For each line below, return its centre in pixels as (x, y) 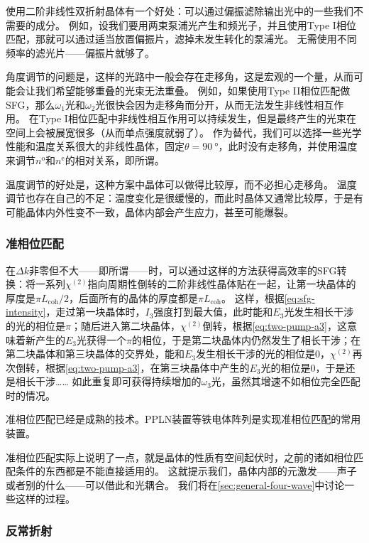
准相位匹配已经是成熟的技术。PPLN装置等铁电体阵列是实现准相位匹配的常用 (183, 419)
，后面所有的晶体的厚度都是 (134, 297)
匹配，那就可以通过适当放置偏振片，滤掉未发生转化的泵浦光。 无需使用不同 (181, 39)
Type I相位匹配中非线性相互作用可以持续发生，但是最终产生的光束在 (197, 118)
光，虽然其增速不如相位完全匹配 (286, 381)
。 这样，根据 (253, 297)
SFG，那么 (31, 104)
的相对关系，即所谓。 (115, 160)
